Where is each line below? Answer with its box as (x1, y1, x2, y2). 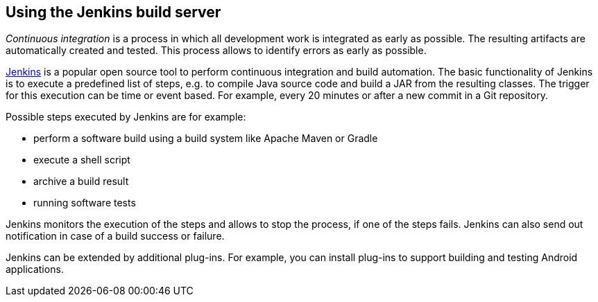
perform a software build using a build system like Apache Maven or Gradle (33, 132, 378, 145)
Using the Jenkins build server (6, 3, 221, 21)
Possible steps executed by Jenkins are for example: (6, 111, 246, 123)
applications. (6, 263, 64, 276)
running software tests (33, 197, 136, 209)
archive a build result (33, 175, 129, 188)
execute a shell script (33, 154, 130, 166)
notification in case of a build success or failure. (6, 230, 225, 242)
